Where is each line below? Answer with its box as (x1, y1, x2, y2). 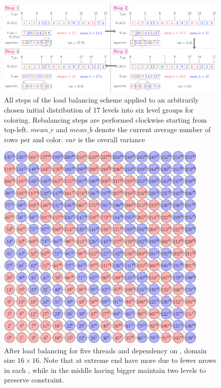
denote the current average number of (94, 124, 211, 135)
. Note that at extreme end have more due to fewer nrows (39, 355, 216, 365)
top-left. (4, 124, 29, 135)
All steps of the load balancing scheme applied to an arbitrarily (4, 94, 199, 105)
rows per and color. (4, 134, 63, 144)
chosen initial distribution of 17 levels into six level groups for (4, 104, 194, 115)
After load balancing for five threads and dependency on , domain (4, 345, 207, 355)
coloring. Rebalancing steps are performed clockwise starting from (4, 114, 207, 125)
